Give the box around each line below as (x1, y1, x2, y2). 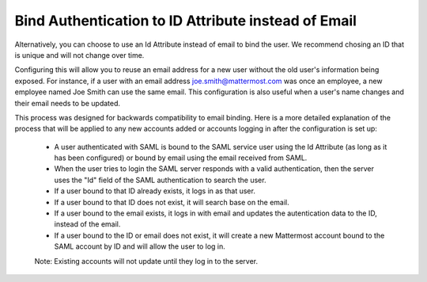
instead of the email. (54, 219, 121, 229)
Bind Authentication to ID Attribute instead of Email (14, 12, 357, 29)
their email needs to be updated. (14, 98, 121, 108)
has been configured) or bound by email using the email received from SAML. (54, 153, 308, 162)
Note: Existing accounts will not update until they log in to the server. (34, 256, 259, 265)
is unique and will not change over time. (14, 50, 145, 59)
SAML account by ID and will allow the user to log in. (54, 242, 225, 251)
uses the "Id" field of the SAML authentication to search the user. (54, 175, 266, 185)
